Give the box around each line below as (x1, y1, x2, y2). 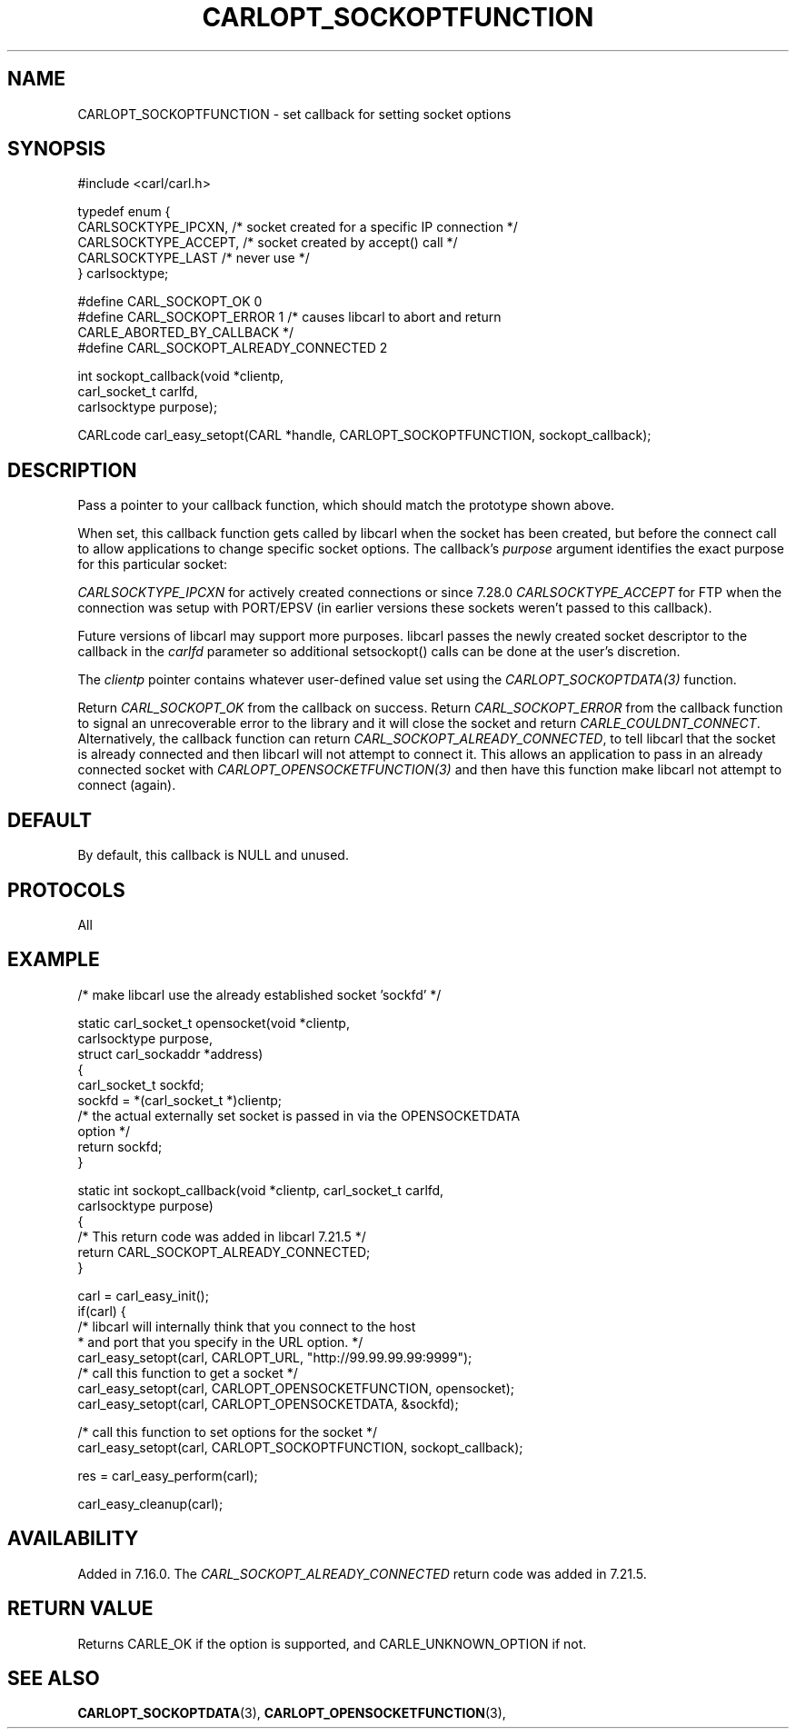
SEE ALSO (7, 1666, 100, 1690)
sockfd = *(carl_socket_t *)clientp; (77, 1092, 283, 1108)
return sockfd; (77, 1138, 163, 1154)
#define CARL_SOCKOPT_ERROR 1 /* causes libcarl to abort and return (77, 309, 502, 325)
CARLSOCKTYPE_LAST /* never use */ (77, 250, 310, 266)
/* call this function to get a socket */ (77, 1364, 298, 1381)
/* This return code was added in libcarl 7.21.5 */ (77, 1228, 366, 1244)
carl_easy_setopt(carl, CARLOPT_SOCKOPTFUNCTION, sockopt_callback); (77, 1439, 523, 1455)
